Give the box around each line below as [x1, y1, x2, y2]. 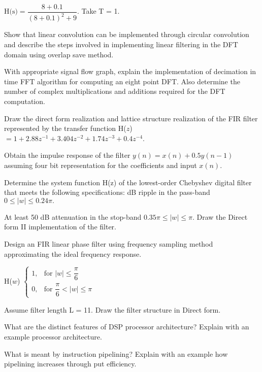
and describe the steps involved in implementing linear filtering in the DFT [4, 39, 238, 49]
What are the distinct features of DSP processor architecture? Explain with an [4, 321, 249, 332]
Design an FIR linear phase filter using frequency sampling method [4, 238, 213, 249]
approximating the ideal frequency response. [4, 248, 142, 259]
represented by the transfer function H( [4, 123, 126, 133]
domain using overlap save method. [4, 49, 114, 59]
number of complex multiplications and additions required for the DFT [4, 86, 225, 96]
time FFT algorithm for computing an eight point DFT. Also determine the [4, 76, 240, 86]
